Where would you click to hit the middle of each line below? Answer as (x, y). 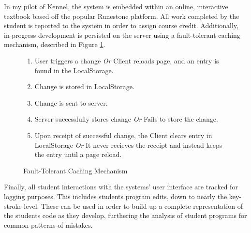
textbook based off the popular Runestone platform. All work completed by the (122, 16)
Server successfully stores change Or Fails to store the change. (126, 119)
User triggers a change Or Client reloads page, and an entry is (127, 60)
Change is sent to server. (71, 102)
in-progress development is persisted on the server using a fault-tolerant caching (122, 35)
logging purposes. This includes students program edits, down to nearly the (116, 196)
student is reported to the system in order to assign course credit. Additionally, (121, 25)
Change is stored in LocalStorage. (84, 86)
